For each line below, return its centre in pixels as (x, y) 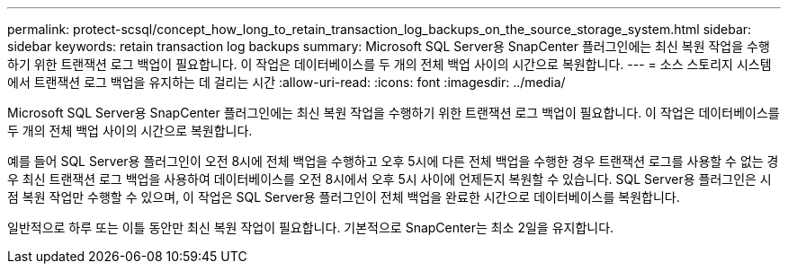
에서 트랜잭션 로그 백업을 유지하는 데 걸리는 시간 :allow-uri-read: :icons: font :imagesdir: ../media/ (287, 82)
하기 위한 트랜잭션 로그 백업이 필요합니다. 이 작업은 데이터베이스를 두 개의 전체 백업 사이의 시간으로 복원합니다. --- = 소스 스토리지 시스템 (390, 64)
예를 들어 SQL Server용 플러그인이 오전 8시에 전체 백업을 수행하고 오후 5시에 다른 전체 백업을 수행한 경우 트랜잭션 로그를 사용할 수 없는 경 (393, 161)
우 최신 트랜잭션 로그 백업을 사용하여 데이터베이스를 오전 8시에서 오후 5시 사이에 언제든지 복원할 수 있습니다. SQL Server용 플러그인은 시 (390, 179)
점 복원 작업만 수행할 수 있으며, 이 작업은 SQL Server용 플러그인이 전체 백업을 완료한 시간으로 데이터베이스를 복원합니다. (344, 197)
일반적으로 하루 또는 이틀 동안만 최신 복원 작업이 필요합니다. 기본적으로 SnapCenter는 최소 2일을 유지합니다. (311, 227)
